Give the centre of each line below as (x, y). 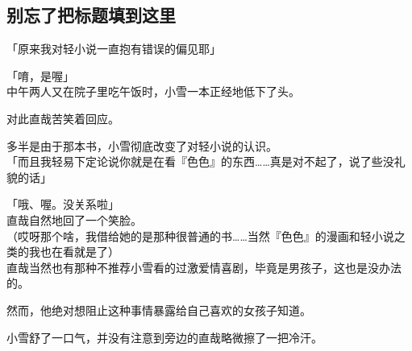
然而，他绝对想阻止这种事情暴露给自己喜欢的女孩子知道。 (159, 310)
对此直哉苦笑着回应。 (63, 118)
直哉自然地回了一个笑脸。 (74, 219)
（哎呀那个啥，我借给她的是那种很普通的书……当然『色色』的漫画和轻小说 (200, 235)
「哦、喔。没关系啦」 (63, 204)
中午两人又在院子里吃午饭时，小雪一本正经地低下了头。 (153, 91)
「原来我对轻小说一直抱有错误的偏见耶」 (114, 49)
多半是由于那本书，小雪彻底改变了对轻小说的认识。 (142, 145)
